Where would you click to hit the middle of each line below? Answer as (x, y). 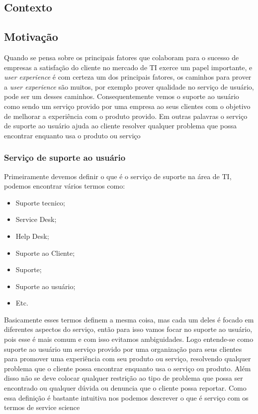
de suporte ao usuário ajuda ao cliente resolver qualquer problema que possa (121, 126)
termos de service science (42, 407)
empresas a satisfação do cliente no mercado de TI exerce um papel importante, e (128, 67)
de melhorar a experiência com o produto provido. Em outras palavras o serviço (126, 116)
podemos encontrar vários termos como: (65, 186)
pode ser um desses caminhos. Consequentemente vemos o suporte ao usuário (122, 96)
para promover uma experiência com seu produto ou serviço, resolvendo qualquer (128, 359)
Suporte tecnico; (41, 202)
